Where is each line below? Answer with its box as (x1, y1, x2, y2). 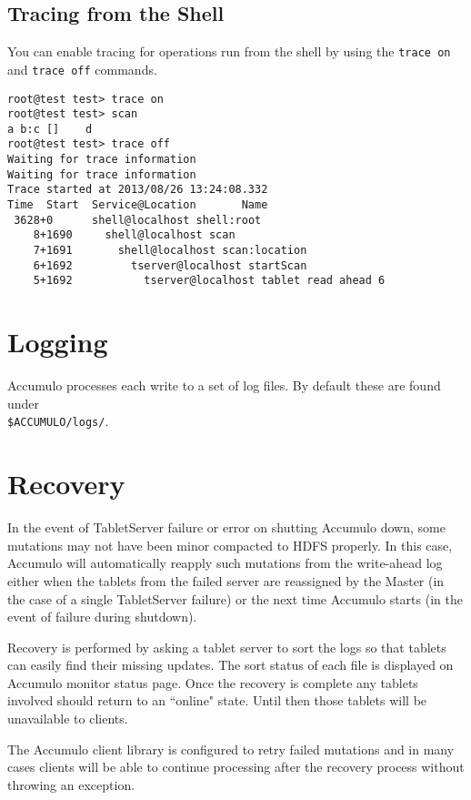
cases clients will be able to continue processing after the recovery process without (7, 757, 465, 776)
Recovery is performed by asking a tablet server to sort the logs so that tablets (7, 637, 446, 656)
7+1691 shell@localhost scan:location (33, 244, 307, 258)
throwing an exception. (7, 775, 135, 794)
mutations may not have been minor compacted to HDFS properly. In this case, (7, 535, 453, 554)
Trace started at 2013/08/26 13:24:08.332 (7, 183, 268, 197)
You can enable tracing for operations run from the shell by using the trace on (7, 42, 451, 61)
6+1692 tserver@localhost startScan (33, 258, 307, 272)
